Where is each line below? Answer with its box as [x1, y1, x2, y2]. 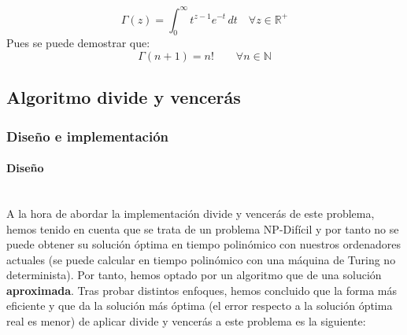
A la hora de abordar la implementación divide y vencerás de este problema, [6, 204, 375, 221]
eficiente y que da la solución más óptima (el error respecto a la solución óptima [6, 297, 393, 314]
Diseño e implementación [6, 126, 169, 145]
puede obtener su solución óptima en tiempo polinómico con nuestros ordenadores [6, 236, 401, 252]
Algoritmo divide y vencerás [6, 85, 241, 109]
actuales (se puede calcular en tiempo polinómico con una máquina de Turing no [6, 251, 396, 267]
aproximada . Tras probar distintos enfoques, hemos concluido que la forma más [6, 282, 397, 298]
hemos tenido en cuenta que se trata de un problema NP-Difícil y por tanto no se [6, 220, 399, 237]
